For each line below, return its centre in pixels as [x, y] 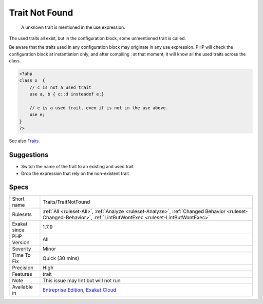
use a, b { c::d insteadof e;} [67, 94]
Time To [21, 255]
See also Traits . [24, 141]
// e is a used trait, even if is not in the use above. [99, 108]
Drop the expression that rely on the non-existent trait [75, 173]
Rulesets [22, 214]
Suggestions [29, 155]
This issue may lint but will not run [82, 281]
